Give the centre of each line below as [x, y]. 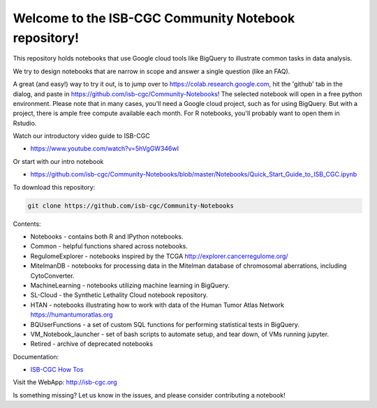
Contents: [27, 224]
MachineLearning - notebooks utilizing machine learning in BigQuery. [130, 285]
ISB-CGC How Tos [57, 370]
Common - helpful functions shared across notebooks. [109, 246]
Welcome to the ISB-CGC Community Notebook [154, 18]
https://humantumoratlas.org [72, 315]
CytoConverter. [52, 275]
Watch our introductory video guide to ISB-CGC [81, 136]
